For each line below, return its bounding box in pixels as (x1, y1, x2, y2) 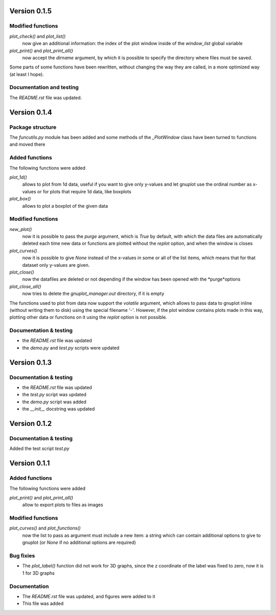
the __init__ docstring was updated (22, 406, 95, 412)
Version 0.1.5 (9, 7, 52, 15)
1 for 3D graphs (22, 570, 55, 576)
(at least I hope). (9, 71, 44, 77)
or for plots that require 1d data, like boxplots (37, 188, 131, 194)
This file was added (22, 601, 64, 607)
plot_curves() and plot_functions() (9, 525, 81, 531)
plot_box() (9, 196, 31, 202)
